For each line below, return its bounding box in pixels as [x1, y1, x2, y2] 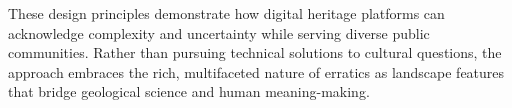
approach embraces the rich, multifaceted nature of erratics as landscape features [8, 61, 505, 82]
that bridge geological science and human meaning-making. [8, 81, 370, 102]
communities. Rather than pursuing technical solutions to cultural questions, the [8, 42, 502, 63]
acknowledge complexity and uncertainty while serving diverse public [8, 22, 430, 43]
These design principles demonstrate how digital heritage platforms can [8, 3, 445, 23]
